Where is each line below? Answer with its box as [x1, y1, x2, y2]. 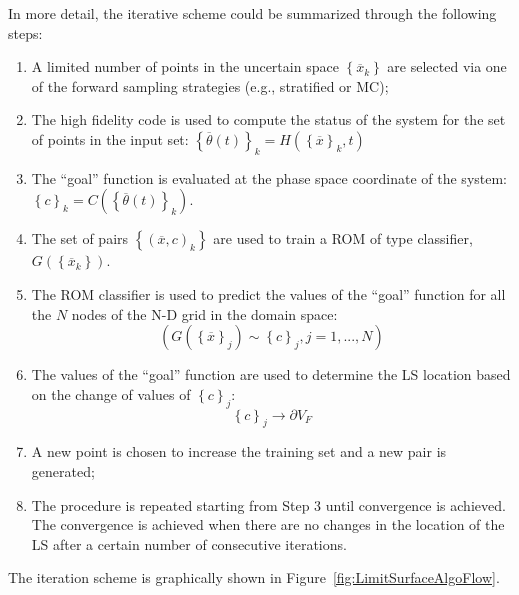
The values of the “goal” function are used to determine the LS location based [31, 364, 511, 385]
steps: [8, 22, 43, 43]
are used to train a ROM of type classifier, [213, 228, 473, 249]
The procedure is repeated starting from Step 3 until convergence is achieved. [31, 494, 506, 515]
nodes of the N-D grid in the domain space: [71, 303, 338, 324]
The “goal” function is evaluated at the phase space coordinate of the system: [31, 167, 508, 188]
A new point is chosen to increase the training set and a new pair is [31, 441, 447, 462]
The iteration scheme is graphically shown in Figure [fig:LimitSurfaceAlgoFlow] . [8, 567, 500, 588]
